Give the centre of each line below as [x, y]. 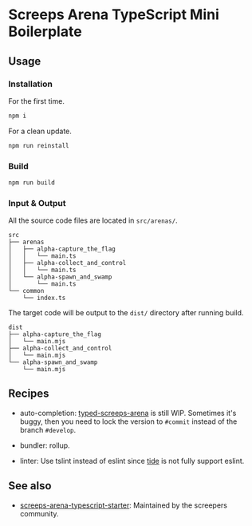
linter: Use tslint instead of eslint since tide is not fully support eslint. [132, 461]
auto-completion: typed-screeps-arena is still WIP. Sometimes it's [128, 413]
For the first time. [37, 101]
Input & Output [37, 203]
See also [30, 486]
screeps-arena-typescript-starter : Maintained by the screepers [124, 505]
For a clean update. [40, 131]
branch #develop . [48, 429]
